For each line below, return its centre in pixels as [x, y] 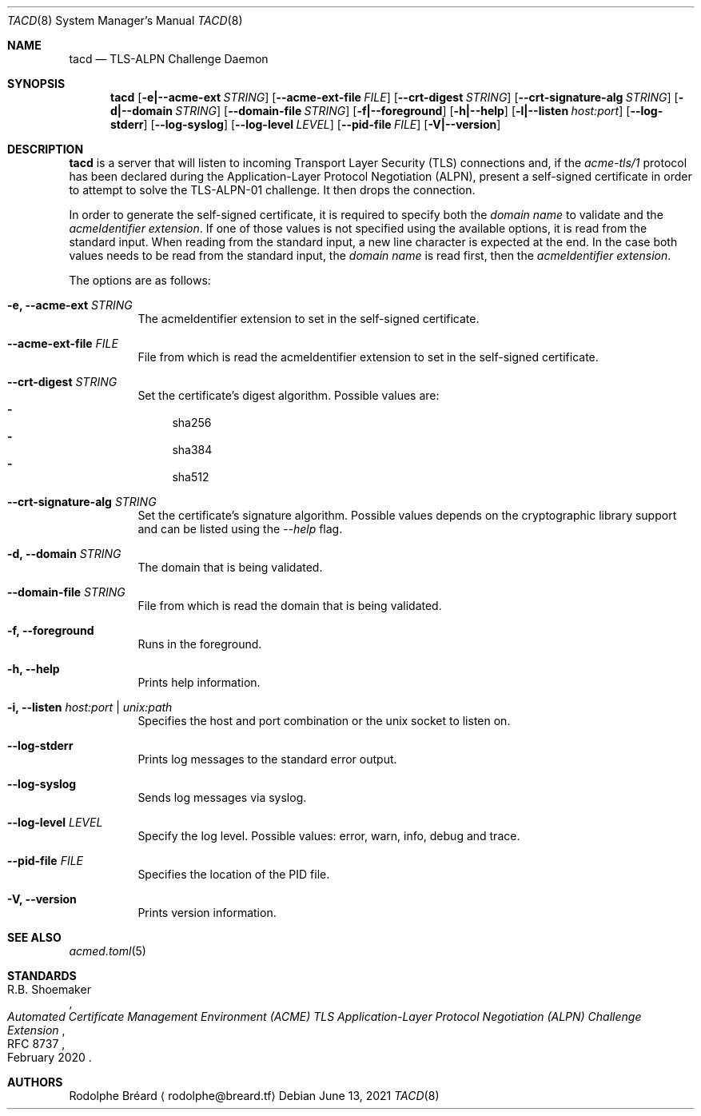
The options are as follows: [140, 280]
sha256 [192, 422]
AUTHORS [35, 1082]
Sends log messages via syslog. [222, 797]
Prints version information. [207, 913]
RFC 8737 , [36, 1044]
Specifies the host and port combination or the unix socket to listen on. [324, 721]
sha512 [191, 477]
